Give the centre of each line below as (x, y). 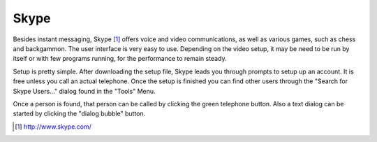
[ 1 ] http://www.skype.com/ (53, 127)
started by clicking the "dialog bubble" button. (79, 114)
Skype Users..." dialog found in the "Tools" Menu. (84, 91)
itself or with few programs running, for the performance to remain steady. (120, 59)
